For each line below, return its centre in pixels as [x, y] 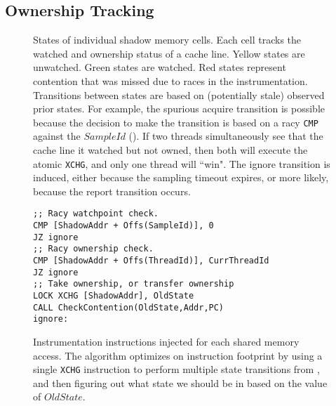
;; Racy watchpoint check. [96, 214]
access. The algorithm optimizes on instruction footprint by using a [178, 355]
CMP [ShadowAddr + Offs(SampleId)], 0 [123, 226]
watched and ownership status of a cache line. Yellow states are [169, 53]
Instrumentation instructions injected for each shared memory [166, 342]
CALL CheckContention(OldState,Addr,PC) [129, 307]
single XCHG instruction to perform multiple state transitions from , [176, 369]
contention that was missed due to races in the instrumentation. [170, 80]
